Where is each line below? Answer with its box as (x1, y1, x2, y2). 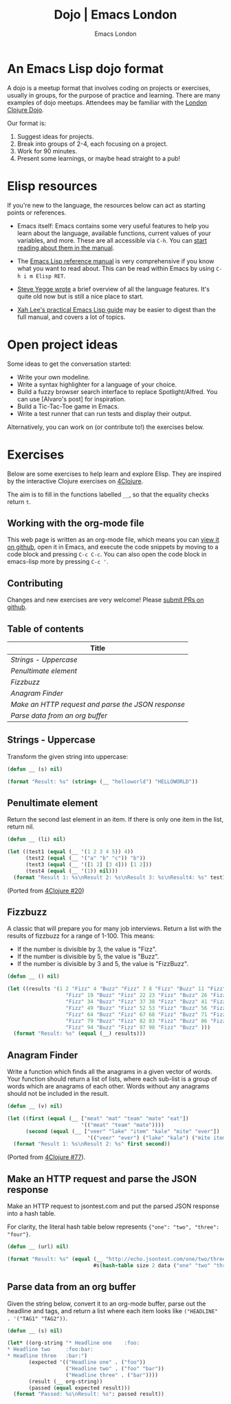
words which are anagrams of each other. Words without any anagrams (7, 1082, 210, 1090)
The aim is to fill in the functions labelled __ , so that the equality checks (7, 490, 210, 498)
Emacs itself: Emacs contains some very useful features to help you (16, 221, 210, 230)
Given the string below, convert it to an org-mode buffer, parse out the (7, 1299, 206, 1308)
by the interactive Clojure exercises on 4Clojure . (7, 476, 144, 485)
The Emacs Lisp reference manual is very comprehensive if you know (16, 256, 214, 265)
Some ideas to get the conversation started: (7, 360, 132, 368)
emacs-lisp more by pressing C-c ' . (7, 558, 109, 566)
